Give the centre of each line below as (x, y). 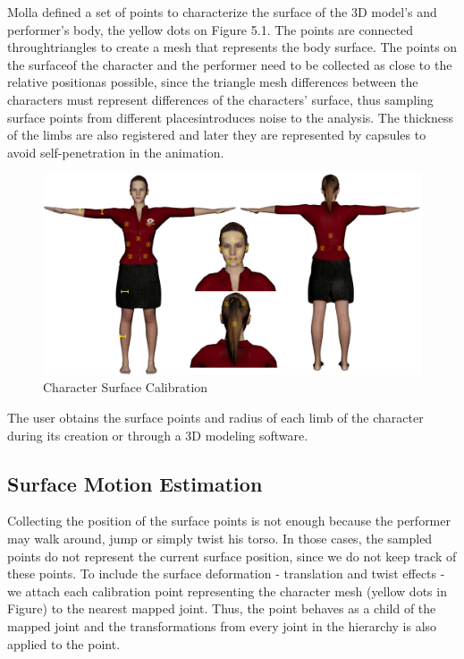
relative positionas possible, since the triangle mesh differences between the (213, 82)
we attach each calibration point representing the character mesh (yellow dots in (227, 591)
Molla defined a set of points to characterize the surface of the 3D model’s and (222, 12)
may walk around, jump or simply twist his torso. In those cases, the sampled (220, 538)
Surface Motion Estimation (135, 483)
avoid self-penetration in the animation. (116, 152)
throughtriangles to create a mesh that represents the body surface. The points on (232, 47)
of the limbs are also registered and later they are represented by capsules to (217, 135)
